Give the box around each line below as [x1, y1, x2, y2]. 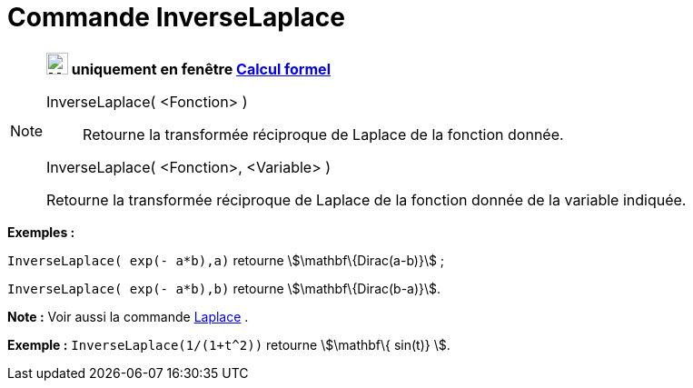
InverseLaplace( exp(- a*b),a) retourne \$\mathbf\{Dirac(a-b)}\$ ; [7, 252, 445, 268]
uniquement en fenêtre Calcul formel [71, 59, 331, 78]
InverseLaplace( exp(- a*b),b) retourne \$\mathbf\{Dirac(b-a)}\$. [7, 280, 441, 296]
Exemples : [7, 224, 75, 240]
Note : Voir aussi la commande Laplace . [7, 308, 249, 324]
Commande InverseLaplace [7, 2, 345, 33]
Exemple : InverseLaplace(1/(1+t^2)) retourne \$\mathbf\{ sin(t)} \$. [7, 336, 450, 353]
